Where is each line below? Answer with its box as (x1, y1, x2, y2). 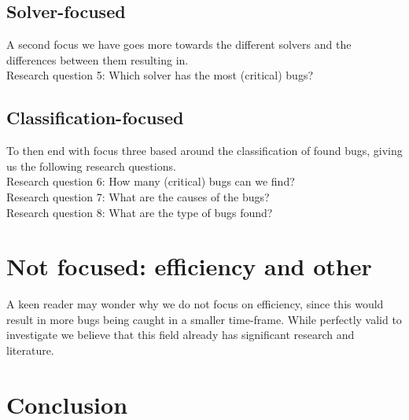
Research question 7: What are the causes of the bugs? (6, 188, 270, 204)
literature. (6, 342, 54, 359)
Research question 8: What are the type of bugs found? (6, 204, 273, 220)
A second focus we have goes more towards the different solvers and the (6, 36, 352, 53)
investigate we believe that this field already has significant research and (6, 326, 355, 343)
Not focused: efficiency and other (6, 250, 372, 282)
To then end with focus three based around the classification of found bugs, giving (6, 142, 403, 159)
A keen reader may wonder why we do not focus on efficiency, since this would (6, 296, 384, 312)
